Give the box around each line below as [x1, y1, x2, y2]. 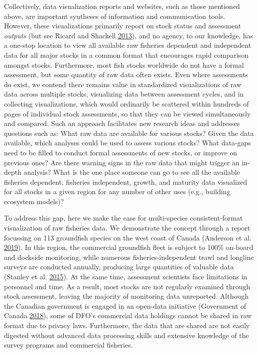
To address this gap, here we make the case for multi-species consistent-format [4, 213, 243, 223]
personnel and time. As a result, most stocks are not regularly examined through [4, 281, 250, 291]
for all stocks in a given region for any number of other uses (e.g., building [4, 186, 231, 197]
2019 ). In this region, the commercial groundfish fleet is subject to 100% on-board [4, 242, 254, 252]
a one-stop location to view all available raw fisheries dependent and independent [4, 40, 251, 50]
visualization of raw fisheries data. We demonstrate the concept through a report [4, 223, 251, 233]
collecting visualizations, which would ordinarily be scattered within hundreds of [4, 98, 249, 109]
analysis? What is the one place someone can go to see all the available [23, 167, 240, 177]
